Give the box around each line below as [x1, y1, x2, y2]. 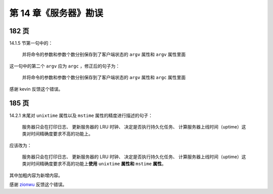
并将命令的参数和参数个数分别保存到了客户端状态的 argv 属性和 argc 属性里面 [22, 75, 186, 81]
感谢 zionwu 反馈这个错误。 [9, 181, 67, 187]
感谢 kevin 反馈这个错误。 [9, 86, 63, 92]
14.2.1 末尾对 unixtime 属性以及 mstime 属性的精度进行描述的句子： [9, 112, 153, 118]
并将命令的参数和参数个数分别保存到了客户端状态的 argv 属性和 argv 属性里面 [22, 51, 186, 57]
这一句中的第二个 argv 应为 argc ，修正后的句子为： [9, 63, 120, 69]
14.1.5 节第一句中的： [9, 40, 53, 46]
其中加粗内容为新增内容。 [9, 172, 63, 178]
